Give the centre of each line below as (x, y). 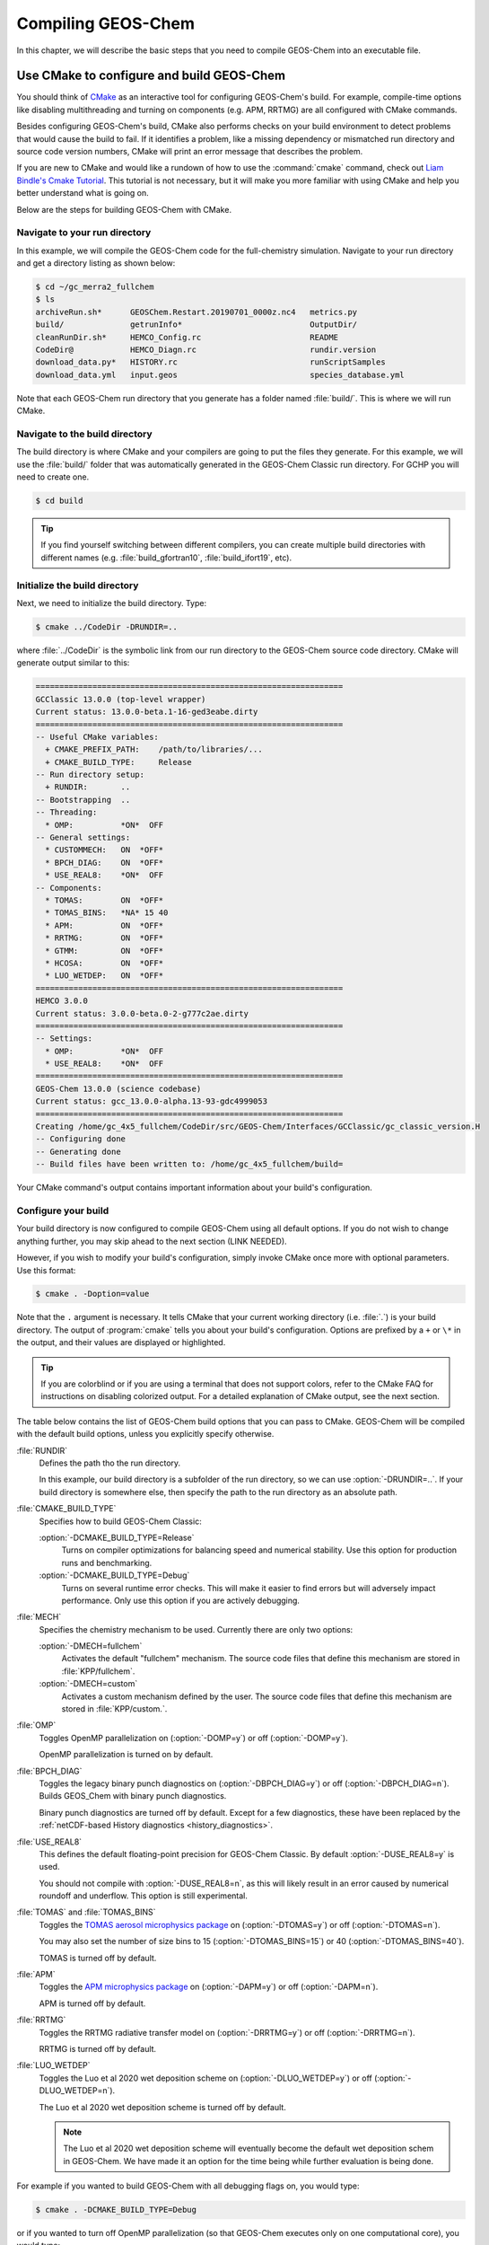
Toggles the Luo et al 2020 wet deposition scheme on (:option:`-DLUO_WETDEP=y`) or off (205, 2078)
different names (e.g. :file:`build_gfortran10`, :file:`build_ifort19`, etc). (166, 558)
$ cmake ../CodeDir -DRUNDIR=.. (107, 627)
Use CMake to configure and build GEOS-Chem (151, 76)
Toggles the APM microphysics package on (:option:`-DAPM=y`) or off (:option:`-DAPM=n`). (209, 1987)
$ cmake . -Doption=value (92, 1294)
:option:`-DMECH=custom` (88, 1684)
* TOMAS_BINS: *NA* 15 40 (107, 913)
